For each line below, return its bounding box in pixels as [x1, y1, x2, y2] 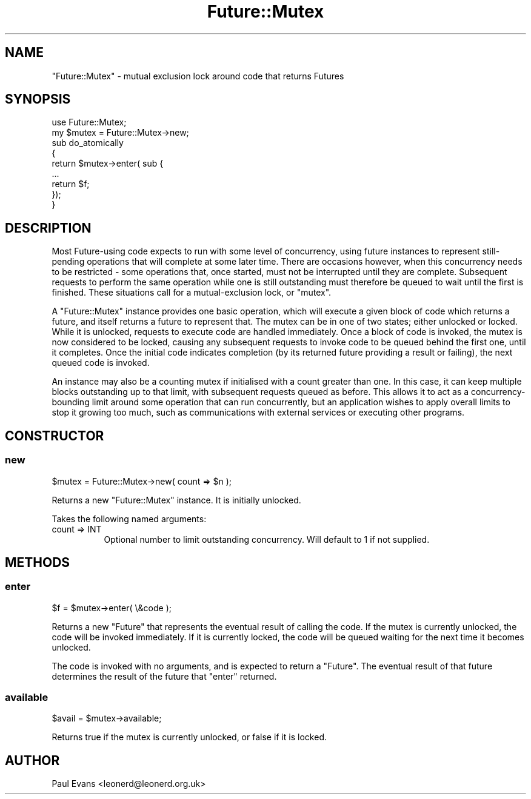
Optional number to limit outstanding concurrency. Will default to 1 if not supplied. [104, 534, 430, 545]
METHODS [5, 554, 70, 570]
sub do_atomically [52, 138, 124, 148]
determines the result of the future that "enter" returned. [52, 671, 277, 681]
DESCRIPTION [5, 220, 92, 236]
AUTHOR [5, 752, 60, 768]
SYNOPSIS [5, 91, 71, 107]
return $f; [52, 179, 90, 190]
